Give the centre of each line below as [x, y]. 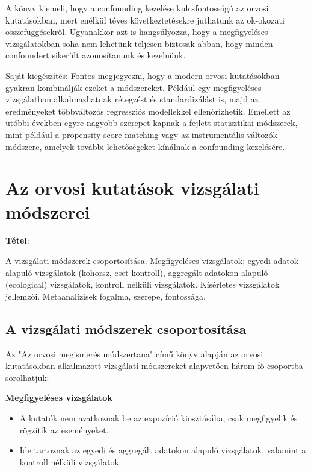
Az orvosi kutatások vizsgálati [132, 188]
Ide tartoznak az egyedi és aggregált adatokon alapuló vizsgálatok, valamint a [163, 450]
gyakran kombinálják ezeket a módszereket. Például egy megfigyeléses [134, 87]
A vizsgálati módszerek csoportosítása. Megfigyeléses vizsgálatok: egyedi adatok [152, 261]
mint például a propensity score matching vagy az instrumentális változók [141, 134]
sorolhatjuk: [27, 377]
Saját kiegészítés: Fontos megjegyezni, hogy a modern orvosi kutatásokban [143, 75]
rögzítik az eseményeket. [64, 430]
